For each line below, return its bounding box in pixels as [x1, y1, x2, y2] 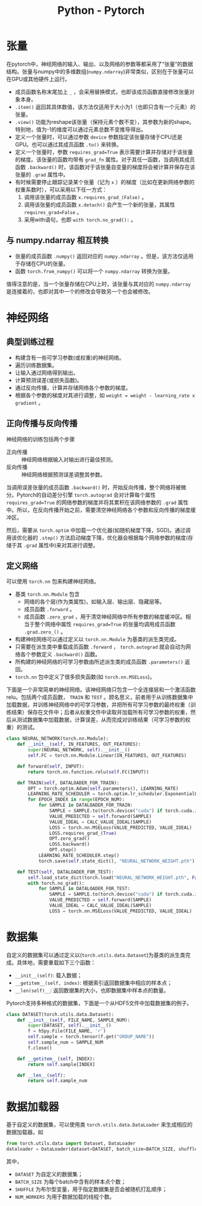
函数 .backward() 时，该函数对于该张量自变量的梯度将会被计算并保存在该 [14, 163, 195, 170]
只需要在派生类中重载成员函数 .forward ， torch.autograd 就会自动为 [14, 643, 186, 650]
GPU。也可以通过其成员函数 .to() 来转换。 [14, 141, 122, 148]
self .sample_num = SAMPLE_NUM [28, 1039, 103, 1045]
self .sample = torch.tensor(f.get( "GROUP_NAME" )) [28, 1034, 155, 1040]
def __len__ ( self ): [17, 1072, 66, 1078]
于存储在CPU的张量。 [14, 260, 69, 267]
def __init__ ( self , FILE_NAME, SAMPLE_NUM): [17, 1017, 130, 1023]
